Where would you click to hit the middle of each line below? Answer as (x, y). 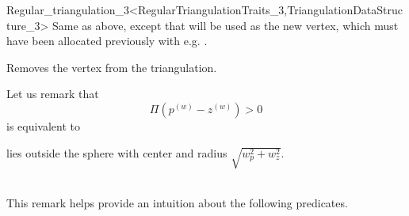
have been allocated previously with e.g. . (107, 41)
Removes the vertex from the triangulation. (112, 67)
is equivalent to (44, 125)
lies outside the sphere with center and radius (117, 152)
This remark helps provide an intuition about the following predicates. (177, 202)
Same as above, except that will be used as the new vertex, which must (226, 25)
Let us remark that (53, 94)
